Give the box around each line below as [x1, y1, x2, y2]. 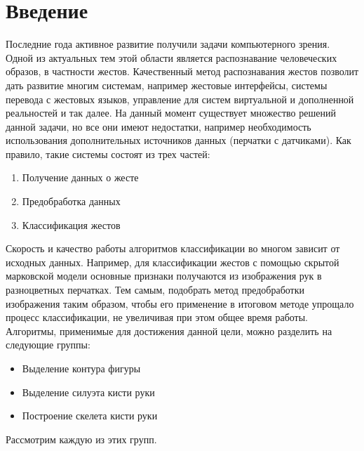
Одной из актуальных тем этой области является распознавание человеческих [6, 50, 337, 65]
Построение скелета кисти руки [22, 408, 158, 423]
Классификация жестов [22, 217, 121, 232]
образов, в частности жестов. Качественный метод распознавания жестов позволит [6, 64, 359, 79]
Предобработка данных [22, 194, 121, 209]
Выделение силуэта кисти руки [22, 384, 155, 399]
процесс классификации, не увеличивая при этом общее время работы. [6, 310, 309, 325]
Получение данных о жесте [22, 170, 139, 185]
